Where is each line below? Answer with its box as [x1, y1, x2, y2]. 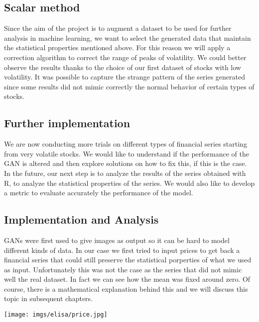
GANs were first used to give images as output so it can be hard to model [4, 235, 230, 245]
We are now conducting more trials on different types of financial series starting [4, 139, 247, 149]
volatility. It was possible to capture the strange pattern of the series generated [4, 72, 246, 82]
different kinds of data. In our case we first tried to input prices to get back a [4, 244, 240, 255]
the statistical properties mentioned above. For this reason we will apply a [4, 42, 231, 53]
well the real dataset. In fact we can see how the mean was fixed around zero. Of [4, 274, 251, 284]
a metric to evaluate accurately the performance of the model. [4, 187, 193, 198]
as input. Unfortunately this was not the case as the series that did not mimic [4, 264, 242, 274]
